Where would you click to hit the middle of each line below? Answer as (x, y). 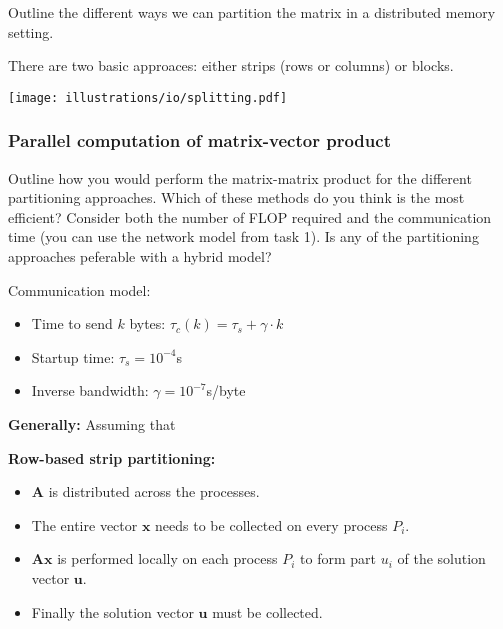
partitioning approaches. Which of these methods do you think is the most (236, 197)
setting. (31, 31)
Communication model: (79, 289)
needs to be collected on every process (271, 524)
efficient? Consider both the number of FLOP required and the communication (250, 216)
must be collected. (267, 611)
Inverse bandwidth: (90, 390)
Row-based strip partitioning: (112, 457)
